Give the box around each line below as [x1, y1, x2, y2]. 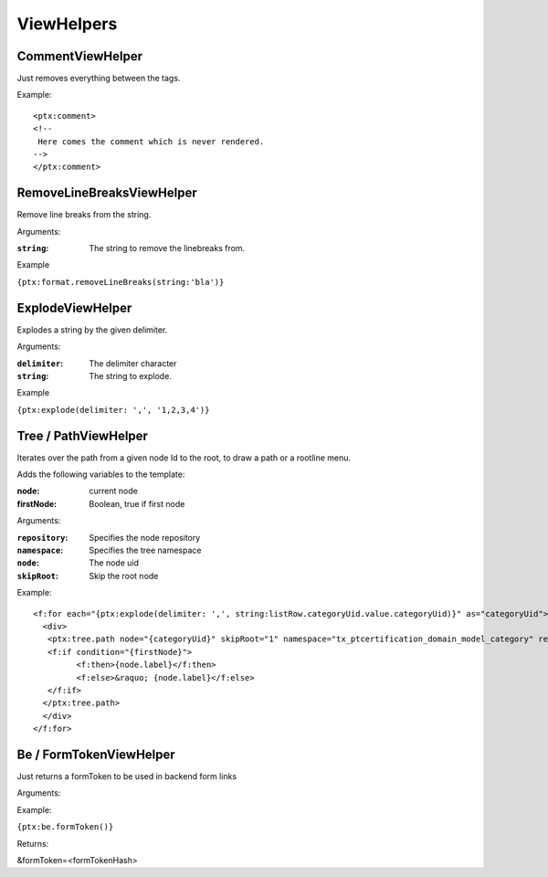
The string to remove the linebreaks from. [89, 243, 246, 254]
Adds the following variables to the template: [16, 469, 185, 480]
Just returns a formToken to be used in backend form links [16, 770, 237, 781]
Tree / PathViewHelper [16, 428, 148, 443]
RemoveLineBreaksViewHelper [16, 185, 198, 201]
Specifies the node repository [89, 532, 201, 543]
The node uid [89, 557, 139, 568]
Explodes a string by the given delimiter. [16, 324, 168, 335]
